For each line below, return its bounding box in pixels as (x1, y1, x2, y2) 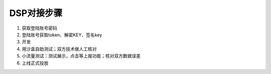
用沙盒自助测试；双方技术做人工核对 (22, 45, 97, 52)
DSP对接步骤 (9, 7, 63, 18)
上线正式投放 (22, 60, 49, 66)
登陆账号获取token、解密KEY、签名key (22, 31, 102, 37)
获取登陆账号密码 (22, 25, 57, 31)
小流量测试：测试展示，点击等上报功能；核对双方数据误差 (22, 53, 141, 59)
